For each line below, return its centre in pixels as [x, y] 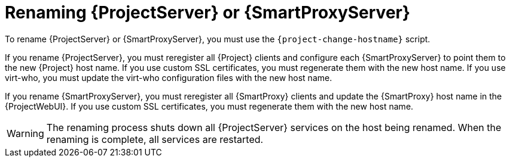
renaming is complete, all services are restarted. [155, 139]
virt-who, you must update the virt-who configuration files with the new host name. [169, 77]
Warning [25, 133]
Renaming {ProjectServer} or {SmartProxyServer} [208, 13]
